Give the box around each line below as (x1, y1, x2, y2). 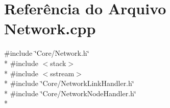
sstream (50, 68, 75, 78)
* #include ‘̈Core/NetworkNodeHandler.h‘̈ (4, 88, 136, 98)
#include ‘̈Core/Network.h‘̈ (4, 48, 89, 58)
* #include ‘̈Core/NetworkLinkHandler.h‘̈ (4, 78, 134, 89)
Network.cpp (4, 18, 96, 39)
